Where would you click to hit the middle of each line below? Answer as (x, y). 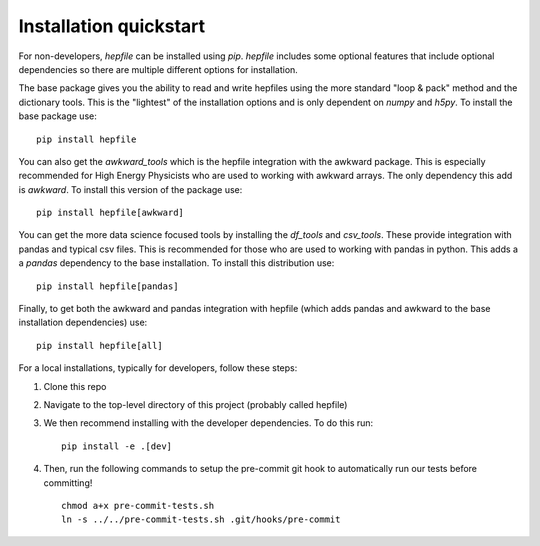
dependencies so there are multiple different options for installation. (158, 69)
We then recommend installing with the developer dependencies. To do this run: (208, 423)
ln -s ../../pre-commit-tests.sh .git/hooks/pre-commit (201, 519)
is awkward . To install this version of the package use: (130, 189)
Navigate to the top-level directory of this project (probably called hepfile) (195, 404)
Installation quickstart (112, 26)
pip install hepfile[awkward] (110, 213)
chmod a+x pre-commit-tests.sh (138, 505)
